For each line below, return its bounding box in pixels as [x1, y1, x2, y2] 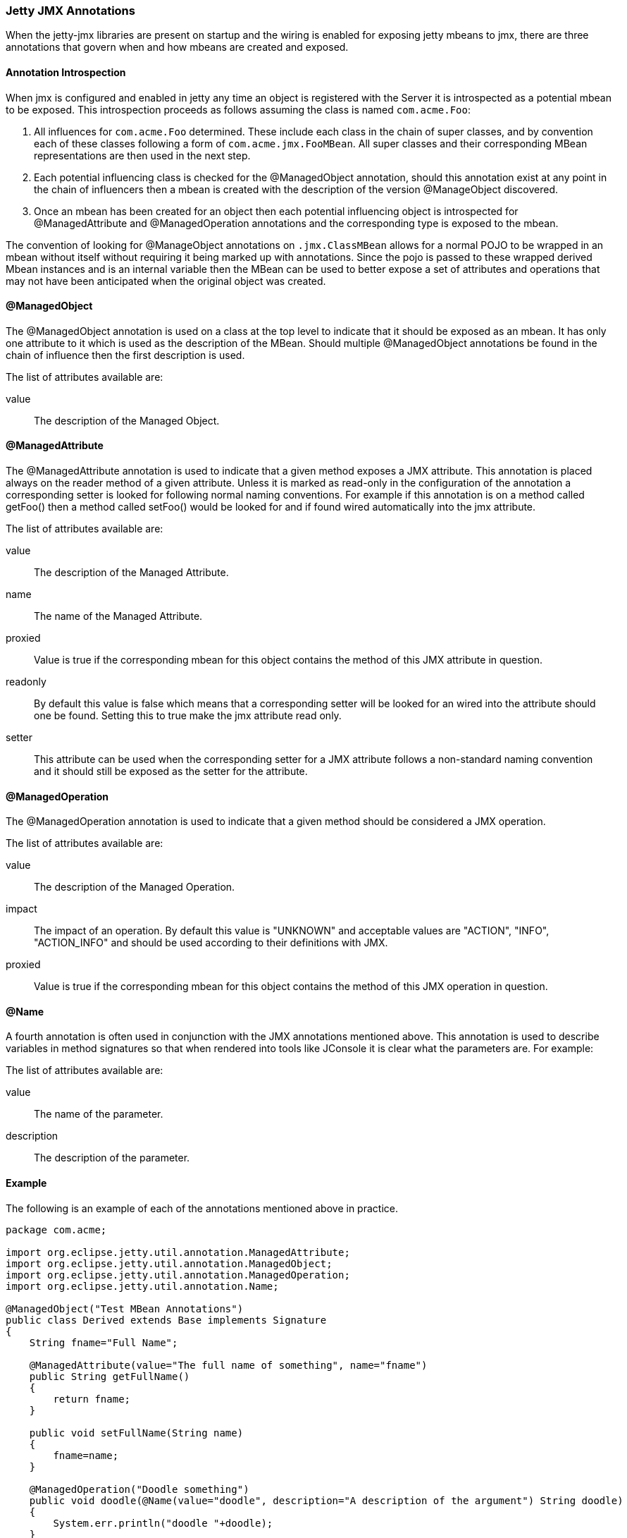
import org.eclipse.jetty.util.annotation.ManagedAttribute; [6, 1246, 350, 1258]
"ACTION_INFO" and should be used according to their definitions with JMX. [34, 936, 388, 949]
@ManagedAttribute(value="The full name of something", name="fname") [29, 1359, 428, 1371]
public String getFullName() [29, 1370, 190, 1382]
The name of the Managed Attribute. [34, 610, 203, 623]
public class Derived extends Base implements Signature [6, 1314, 327, 1326]
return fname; [53, 1393, 131, 1405]
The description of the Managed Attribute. [34, 566, 229, 579]
